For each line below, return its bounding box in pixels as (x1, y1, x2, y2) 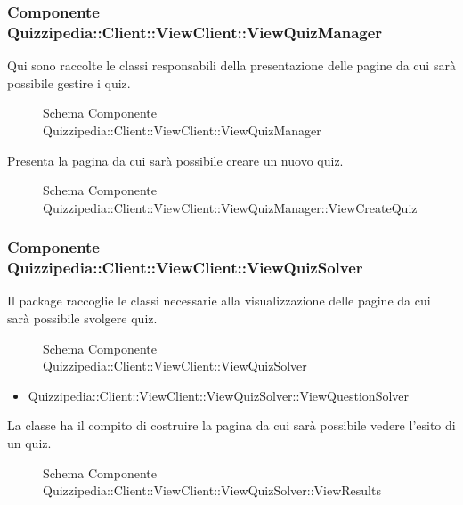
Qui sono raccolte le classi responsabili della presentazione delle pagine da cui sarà (7, 56, 456, 75)
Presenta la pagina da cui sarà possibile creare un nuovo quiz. (7, 151, 344, 169)
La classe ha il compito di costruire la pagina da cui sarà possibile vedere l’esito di (7, 416, 456, 435)
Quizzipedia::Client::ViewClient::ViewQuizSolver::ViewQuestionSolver (28, 386, 410, 404)
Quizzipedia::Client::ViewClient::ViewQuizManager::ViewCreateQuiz (43, 198, 418, 216)
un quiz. (7, 434, 52, 452)
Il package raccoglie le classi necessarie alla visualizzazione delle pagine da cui (7, 291, 431, 310)
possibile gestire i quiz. (7, 73, 131, 92)
